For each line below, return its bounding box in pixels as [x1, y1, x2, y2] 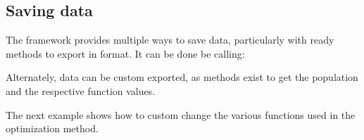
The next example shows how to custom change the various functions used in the [6, 107, 356, 122]
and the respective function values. [6, 83, 156, 98]
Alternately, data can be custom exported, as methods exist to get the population [6, 70, 358, 84]
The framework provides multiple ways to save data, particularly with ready [6, 32, 334, 47]
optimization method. [6, 121, 99, 136]
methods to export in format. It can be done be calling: [6, 46, 245, 61]
